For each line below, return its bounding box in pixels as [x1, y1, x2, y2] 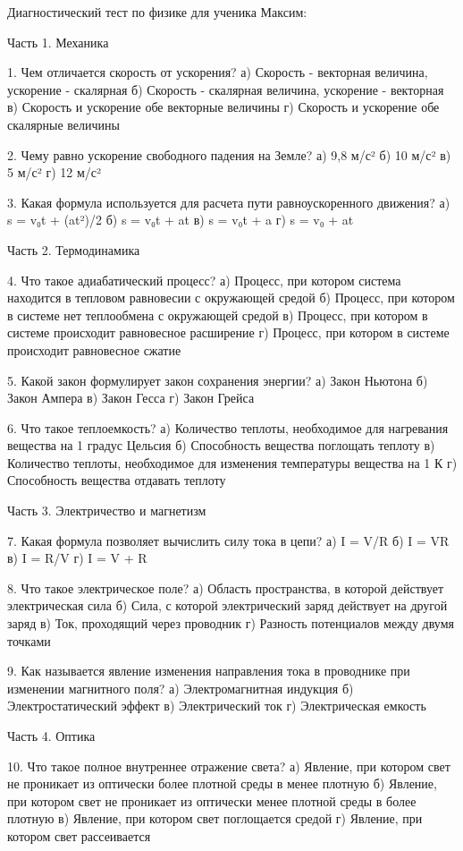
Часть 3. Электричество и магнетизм [7, 501, 206, 520]
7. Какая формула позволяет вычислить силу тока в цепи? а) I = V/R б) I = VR [7, 531, 450, 549]
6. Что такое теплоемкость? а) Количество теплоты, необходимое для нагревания [7, 418, 449, 437]
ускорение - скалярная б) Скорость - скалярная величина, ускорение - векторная [7, 80, 444, 98]
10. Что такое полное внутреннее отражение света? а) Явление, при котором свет [7, 756, 450, 775]
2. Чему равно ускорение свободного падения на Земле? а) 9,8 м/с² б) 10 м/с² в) [7, 145, 451, 164]
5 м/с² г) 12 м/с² [7, 163, 102, 182]
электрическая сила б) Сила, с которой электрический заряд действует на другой [7, 596, 448, 615]
